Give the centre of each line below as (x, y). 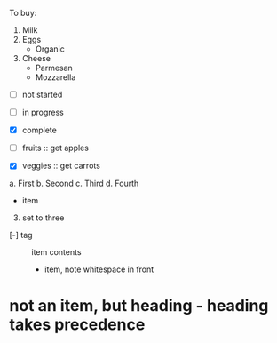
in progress (43, 112)
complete (40, 130)
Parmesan (54, 68)
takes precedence (77, 324)
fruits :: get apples (55, 148)
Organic (50, 49)
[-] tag (21, 235)
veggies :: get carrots (61, 166)
